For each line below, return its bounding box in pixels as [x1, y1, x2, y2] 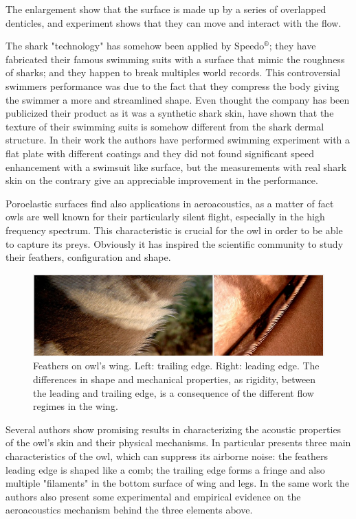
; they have [269, 38, 316, 53]
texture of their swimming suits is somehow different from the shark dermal [5, 119, 324, 133]
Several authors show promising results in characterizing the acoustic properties [5, 422, 342, 436]
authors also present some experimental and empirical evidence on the [5, 489, 301, 503]
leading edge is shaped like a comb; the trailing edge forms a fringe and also [5, 462, 325, 476]
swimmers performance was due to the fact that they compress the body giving [5, 78, 340, 93]
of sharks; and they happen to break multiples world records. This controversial [5, 65, 341, 80]
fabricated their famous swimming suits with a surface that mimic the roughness [5, 51, 345, 66]
